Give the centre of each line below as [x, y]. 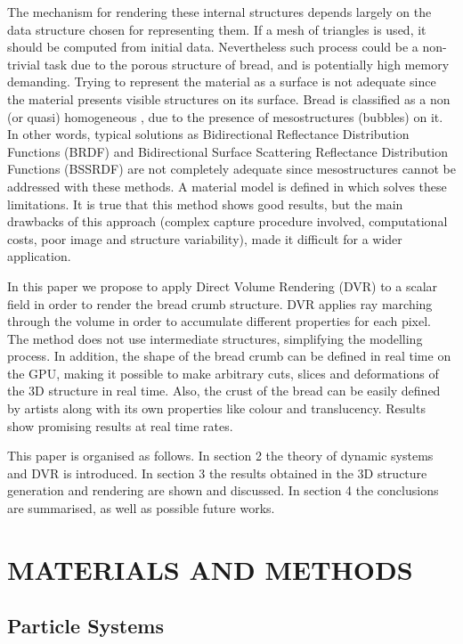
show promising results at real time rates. [120, 425]
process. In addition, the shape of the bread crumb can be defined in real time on [229, 356]
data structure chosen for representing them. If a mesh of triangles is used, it [217, 29]
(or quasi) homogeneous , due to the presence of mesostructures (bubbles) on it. [225, 116]
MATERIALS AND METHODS [210, 569]
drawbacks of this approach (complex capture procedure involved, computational [227, 221]
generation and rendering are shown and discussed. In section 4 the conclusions [223, 490]
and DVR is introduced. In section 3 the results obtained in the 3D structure [217, 473]
